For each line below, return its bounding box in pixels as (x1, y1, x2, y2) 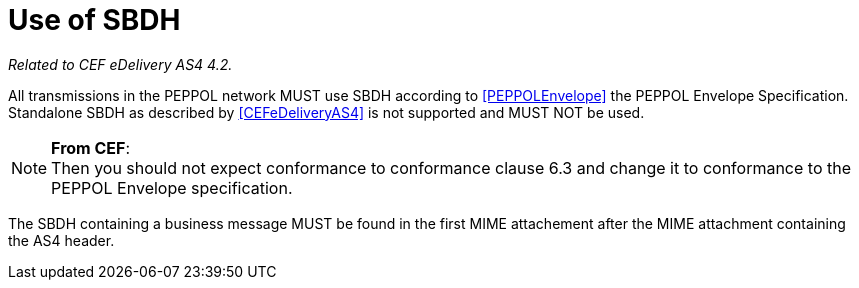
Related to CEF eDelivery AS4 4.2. (8, 55, 233, 73)
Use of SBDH (8, 3, 181, 37)
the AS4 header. (8, 231, 115, 249)
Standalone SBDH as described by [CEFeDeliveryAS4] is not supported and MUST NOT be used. (8, 103, 645, 121)
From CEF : (51, 137, 131, 158)
